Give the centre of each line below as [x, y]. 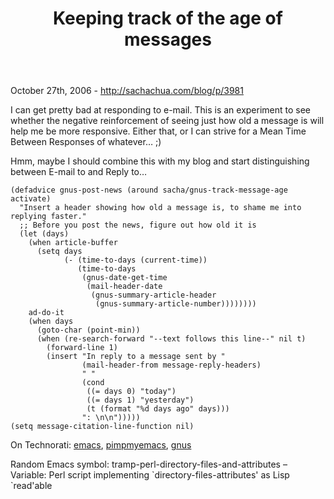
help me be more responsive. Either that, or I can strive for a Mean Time [158, 131]
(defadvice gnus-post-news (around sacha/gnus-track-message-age [149, 190]
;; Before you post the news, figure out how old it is [138, 225]
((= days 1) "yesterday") [140, 400]
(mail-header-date [124, 287]
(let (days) [44, 234]
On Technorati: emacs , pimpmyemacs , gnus [101, 445]
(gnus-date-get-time [124, 278]
